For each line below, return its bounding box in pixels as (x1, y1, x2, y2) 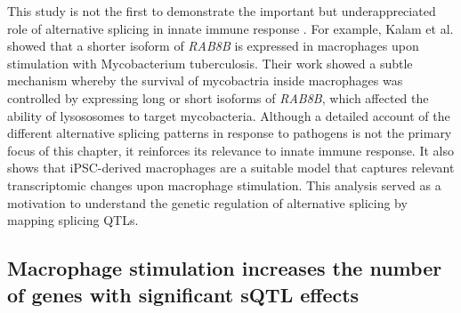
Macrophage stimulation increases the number (7, 254, 442, 282)
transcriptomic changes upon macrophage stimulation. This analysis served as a (7, 175, 441, 194)
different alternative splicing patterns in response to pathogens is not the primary (7, 124, 452, 142)
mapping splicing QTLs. (7, 211, 139, 229)
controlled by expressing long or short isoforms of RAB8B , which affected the (7, 88, 429, 107)
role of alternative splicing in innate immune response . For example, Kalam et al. (7, 19, 454, 37)
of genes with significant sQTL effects (7, 280, 360, 308)
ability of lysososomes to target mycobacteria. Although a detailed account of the (7, 106, 450, 124)
